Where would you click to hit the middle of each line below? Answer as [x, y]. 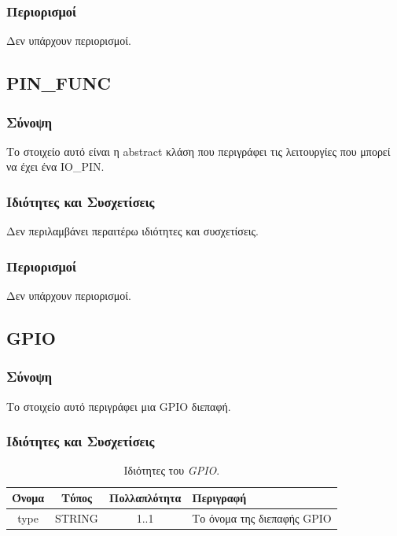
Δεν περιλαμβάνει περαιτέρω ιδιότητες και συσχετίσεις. [132, 231]
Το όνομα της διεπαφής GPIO [262, 518]
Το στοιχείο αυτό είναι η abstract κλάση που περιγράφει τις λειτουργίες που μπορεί [198, 151]
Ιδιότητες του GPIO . [172, 470]
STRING [77, 518]
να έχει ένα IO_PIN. [55, 166]
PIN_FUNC [59, 83]
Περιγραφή [219, 498]
